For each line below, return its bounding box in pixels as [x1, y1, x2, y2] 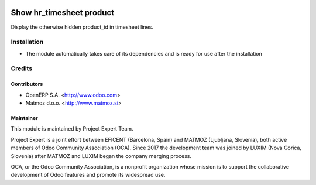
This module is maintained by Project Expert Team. [11, 125, 134, 132]
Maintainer [11, 115, 38, 121]
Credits [11, 64, 32, 73]
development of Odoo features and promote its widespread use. [11, 172, 166, 179]
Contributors [11, 81, 43, 88]
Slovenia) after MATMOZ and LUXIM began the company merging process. [11, 152, 191, 159]
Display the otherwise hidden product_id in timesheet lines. [11, 23, 153, 30]
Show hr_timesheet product [11, 8, 114, 18]
